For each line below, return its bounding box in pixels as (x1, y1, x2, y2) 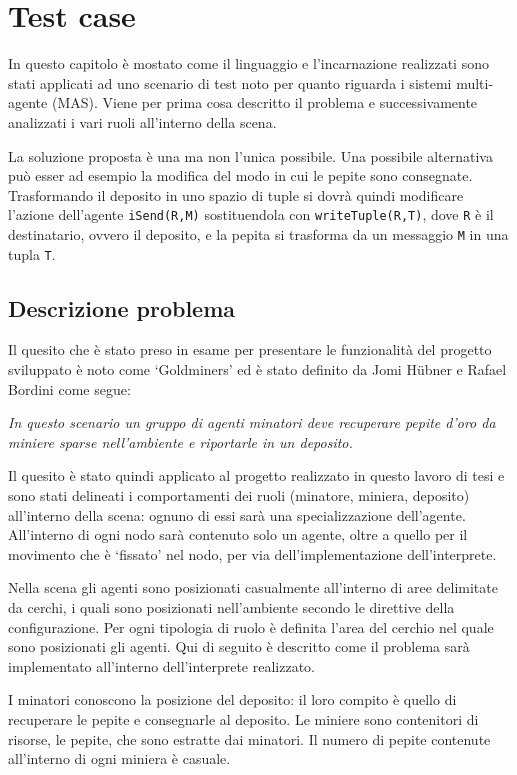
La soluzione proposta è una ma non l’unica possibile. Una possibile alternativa (8, 145, 493, 166)
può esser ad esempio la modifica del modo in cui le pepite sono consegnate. (8, 165, 473, 186)
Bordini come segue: (8, 378, 131, 399)
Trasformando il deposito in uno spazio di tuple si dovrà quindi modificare (8, 184, 464, 205)
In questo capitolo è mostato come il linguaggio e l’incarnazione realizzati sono (8, 53, 489, 74)
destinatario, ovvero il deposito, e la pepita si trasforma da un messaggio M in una (8, 223, 509, 244)
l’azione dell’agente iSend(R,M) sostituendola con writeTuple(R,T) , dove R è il (8, 204, 494, 225)
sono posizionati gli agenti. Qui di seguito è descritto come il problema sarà (8, 636, 470, 657)
